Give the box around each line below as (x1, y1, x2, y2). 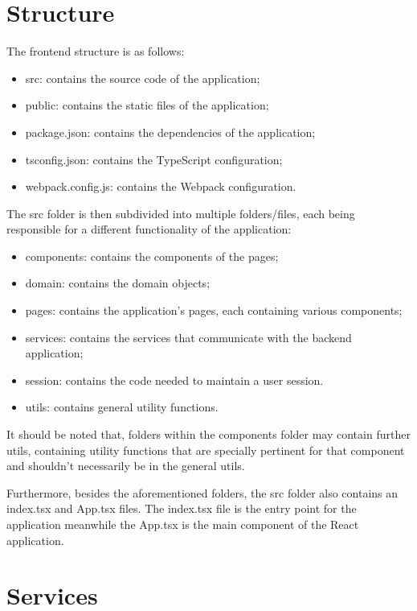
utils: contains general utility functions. (25, 398, 219, 415)
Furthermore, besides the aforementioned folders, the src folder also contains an (6, 484, 399, 501)
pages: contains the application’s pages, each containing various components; (25, 302, 403, 319)
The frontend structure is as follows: (6, 43, 185, 60)
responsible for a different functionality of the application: (6, 221, 292, 237)
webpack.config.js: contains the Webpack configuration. (25, 178, 296, 195)
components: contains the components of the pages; (25, 247, 279, 264)
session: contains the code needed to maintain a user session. (25, 371, 324, 388)
